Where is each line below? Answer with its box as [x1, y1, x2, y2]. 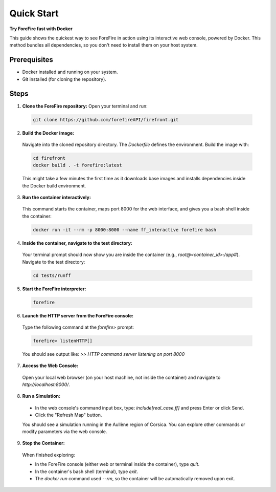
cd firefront [33, 155, 66, 161]
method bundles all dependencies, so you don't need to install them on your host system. [9, 42, 198, 48]
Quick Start [9, 8, 59, 19]
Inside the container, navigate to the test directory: [22, 240, 132, 246]
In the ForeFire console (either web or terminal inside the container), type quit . [35, 461, 200, 467]
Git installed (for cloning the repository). [22, 76, 107, 82]
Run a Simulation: [22, 393, 61, 399]
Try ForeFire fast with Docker [9, 26, 73, 32]
